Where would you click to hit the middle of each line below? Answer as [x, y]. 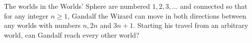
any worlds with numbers [42, 25]
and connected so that [214, 6]
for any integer [26, 15]
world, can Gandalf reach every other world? [72, 34]
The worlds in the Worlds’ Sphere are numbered [77, 6]
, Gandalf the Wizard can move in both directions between [157, 15]
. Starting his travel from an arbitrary [191, 25]
